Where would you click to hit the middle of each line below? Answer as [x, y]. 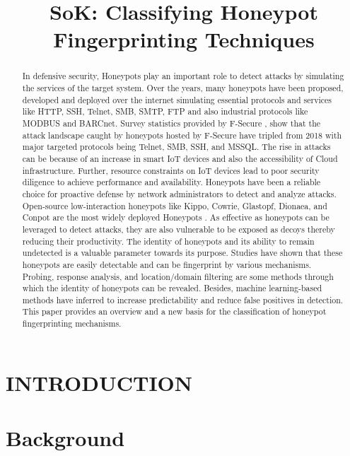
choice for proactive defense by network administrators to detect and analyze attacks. [179, 193]
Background [65, 438]
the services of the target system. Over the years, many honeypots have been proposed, [183, 88]
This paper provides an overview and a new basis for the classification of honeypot [174, 311]
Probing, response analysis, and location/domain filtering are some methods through [178, 276]
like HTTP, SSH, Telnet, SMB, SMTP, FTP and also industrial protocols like [165, 111]
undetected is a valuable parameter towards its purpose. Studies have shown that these [182, 253]
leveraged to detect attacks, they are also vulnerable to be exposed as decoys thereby [179, 229]
